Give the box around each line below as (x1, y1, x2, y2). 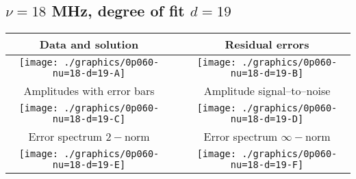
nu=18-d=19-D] (230, 113, 304, 125)
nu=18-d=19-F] (230, 159, 304, 171)
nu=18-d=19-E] (52, 159, 126, 171)
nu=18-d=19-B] (230, 68, 304, 79)
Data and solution (39, 36, 139, 53)
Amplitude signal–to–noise (203, 83, 331, 99)
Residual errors (225, 36, 309, 53)
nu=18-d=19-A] (52, 68, 126, 79)
